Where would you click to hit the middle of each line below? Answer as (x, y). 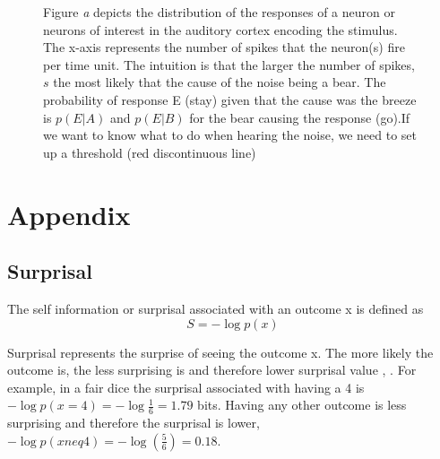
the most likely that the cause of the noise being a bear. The (220, 82)
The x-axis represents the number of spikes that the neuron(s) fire (224, 47)
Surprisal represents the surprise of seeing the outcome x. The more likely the (220, 352)
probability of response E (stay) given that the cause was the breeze (230, 99)
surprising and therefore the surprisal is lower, (134, 423)
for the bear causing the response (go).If (300, 117)
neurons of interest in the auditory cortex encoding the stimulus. (220, 29)
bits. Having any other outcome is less (302, 405)
